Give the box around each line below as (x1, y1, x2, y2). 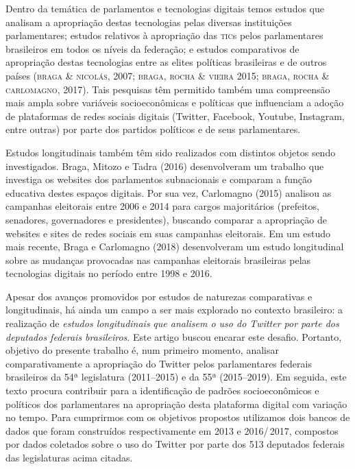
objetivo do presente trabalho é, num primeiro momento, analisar (5, 343, 279, 357)
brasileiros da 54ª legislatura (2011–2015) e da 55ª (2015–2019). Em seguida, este (5, 370, 347, 384)
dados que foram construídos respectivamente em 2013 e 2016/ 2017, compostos (5, 423, 339, 437)
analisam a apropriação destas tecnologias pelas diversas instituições (5, 14, 292, 29)
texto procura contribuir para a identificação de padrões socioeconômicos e (5, 383, 319, 398)
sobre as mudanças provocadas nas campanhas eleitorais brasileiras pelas (5, 252, 311, 267)
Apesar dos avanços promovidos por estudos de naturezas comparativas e (5, 289, 313, 303)
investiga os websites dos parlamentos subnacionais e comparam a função (5, 172, 313, 187)
